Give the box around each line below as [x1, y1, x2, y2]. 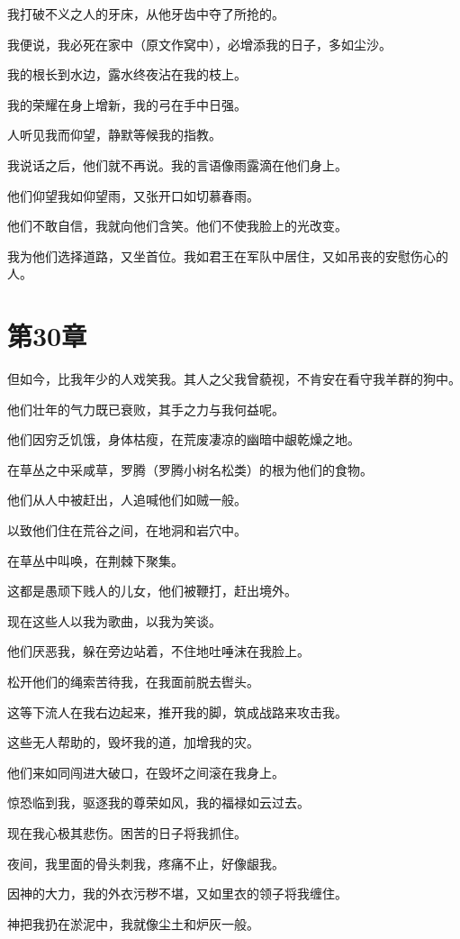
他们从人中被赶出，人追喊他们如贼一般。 [7, 490, 247, 509]
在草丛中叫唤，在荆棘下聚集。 [7, 551, 184, 570]
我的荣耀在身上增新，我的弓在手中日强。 [7, 95, 247, 114]
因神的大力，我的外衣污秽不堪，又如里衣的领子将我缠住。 [7, 884, 347, 903]
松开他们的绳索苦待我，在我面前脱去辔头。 [7, 672, 259, 690]
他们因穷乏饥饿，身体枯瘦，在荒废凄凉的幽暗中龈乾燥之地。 [7, 430, 360, 449]
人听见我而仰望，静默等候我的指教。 [7, 125, 221, 144]
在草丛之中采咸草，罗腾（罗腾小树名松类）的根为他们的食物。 [7, 460, 373, 479]
